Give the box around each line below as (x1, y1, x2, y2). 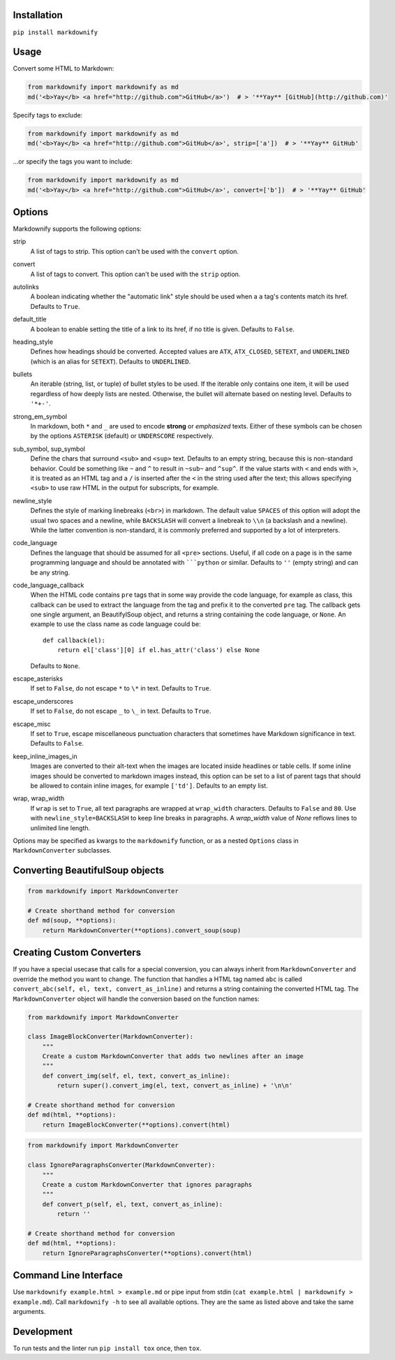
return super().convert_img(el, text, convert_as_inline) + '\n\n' (57, 1082, 293, 1090)
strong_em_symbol (13, 412, 68, 421)
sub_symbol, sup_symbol (13, 444, 85, 453)
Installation (13, 9, 63, 21)
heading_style (13, 338, 54, 346)
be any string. (30, 568, 70, 577)
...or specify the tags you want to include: (13, 157, 133, 166)
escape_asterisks (13, 674, 63, 683)
